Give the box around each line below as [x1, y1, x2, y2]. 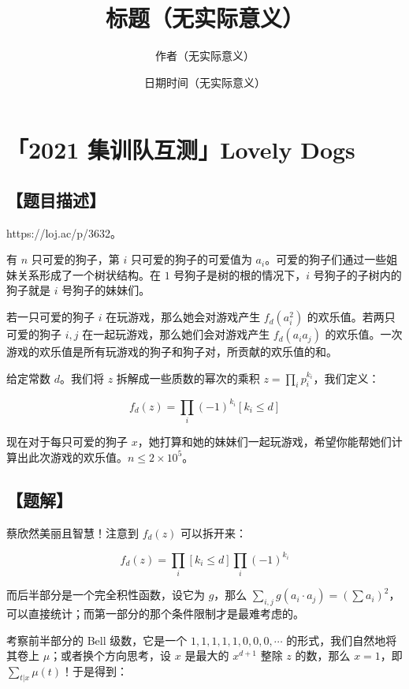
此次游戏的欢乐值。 [28, 448, 128, 465]
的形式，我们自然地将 [286, 631, 397, 648]
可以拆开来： [180, 524, 247, 541]
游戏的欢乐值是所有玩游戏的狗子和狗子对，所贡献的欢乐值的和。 [6, 343, 337, 360]
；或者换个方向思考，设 [50, 647, 172, 664]
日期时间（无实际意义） [144, 73, 266, 90]
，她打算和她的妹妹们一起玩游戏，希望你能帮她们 [137, 433, 392, 450]
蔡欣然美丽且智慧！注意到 [6, 524, 139, 541]
